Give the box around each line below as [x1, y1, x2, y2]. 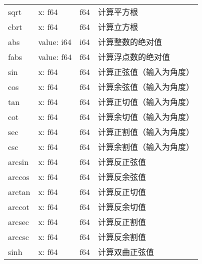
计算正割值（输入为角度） [98, 126, 194, 137]
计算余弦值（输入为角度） [98, 81, 194, 92]
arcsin [8, 155, 29, 167]
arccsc [8, 230, 29, 242]
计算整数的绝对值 [98, 36, 162, 47]
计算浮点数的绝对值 [98, 51, 170, 62]
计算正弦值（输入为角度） [98, 66, 194, 77]
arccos [8, 170, 29, 182]
